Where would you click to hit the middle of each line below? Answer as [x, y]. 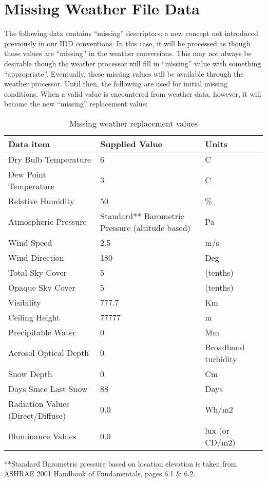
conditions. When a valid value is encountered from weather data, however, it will [133, 93]
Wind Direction [36, 257]
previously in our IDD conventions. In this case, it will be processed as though [127, 43]
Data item [29, 144]
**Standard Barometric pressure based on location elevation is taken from [121, 463]
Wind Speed [30, 242]
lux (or [217, 430]
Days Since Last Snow [48, 388]
